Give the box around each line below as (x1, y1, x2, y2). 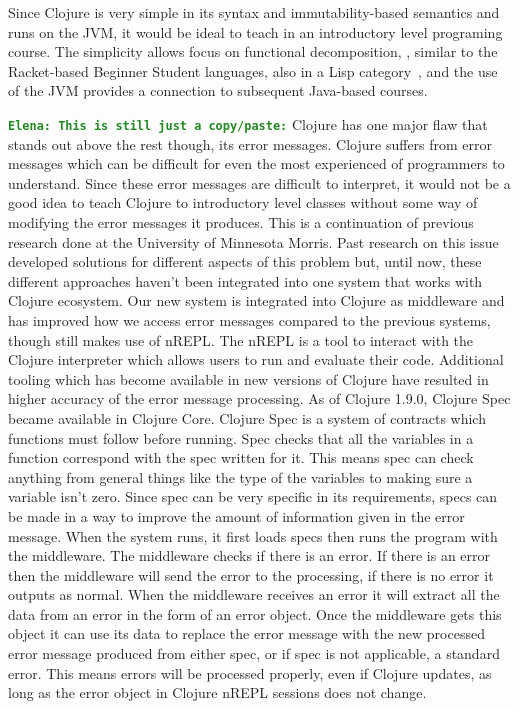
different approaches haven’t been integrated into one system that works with (8, 270, 483, 291)
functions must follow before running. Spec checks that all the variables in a (8, 427, 474, 448)
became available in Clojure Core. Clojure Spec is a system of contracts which (8, 407, 486, 428)
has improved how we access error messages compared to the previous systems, (8, 309, 491, 330)
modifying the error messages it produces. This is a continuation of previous (8, 212, 474, 232)
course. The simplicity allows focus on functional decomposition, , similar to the (8, 41, 498, 62)
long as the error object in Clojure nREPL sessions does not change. (8, 682, 427, 703)
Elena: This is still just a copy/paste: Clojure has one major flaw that (8, 113, 488, 134)
